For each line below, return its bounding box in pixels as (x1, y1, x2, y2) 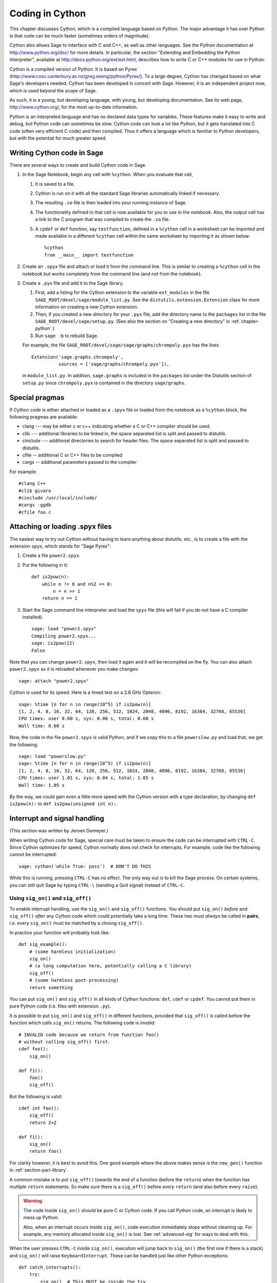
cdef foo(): (18, 1046, 49, 1052)
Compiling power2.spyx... (31, 633, 97, 639)
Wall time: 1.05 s (18, 782, 65, 788)
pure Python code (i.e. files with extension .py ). (9, 1003, 111, 1009)
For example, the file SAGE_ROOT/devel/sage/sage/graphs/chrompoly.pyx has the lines (22, 342, 219, 348)
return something (29, 984, 73, 990)
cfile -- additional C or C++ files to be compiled (22, 452, 123, 458)
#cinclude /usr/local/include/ (18, 495, 97, 500)
